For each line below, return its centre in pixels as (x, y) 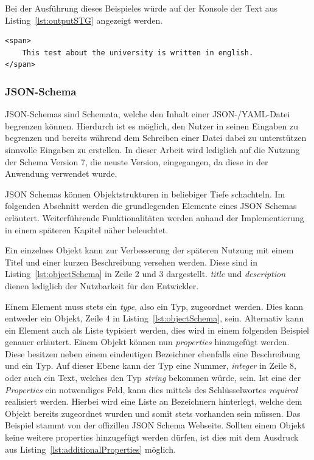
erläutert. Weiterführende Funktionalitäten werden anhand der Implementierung (155, 217)
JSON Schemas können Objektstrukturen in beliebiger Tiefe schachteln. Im (145, 194)
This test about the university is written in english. (138, 53)
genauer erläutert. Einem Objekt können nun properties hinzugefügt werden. (147, 342)
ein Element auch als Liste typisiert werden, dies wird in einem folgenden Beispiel (157, 330)
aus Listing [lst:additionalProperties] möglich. (90, 449)
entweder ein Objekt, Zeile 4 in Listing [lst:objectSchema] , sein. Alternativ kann (155, 318)
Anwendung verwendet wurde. (61, 173)
